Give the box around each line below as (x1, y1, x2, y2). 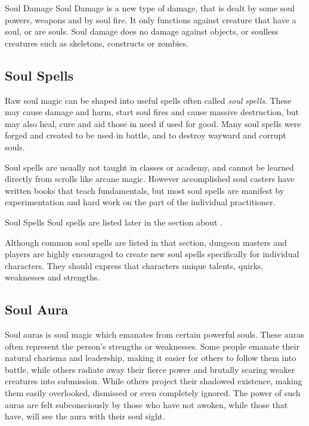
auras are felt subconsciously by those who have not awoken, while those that (5, 398, 288, 410)
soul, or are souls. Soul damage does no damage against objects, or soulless (5, 25, 279, 38)
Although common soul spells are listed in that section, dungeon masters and (5, 236, 287, 248)
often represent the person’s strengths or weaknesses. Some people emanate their (5, 339, 299, 352)
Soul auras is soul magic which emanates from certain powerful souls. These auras (5, 328, 304, 341)
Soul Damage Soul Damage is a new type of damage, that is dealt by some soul (5, 2, 295, 14)
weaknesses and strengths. (5, 271, 100, 283)
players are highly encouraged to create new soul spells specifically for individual (5, 248, 299, 260)
